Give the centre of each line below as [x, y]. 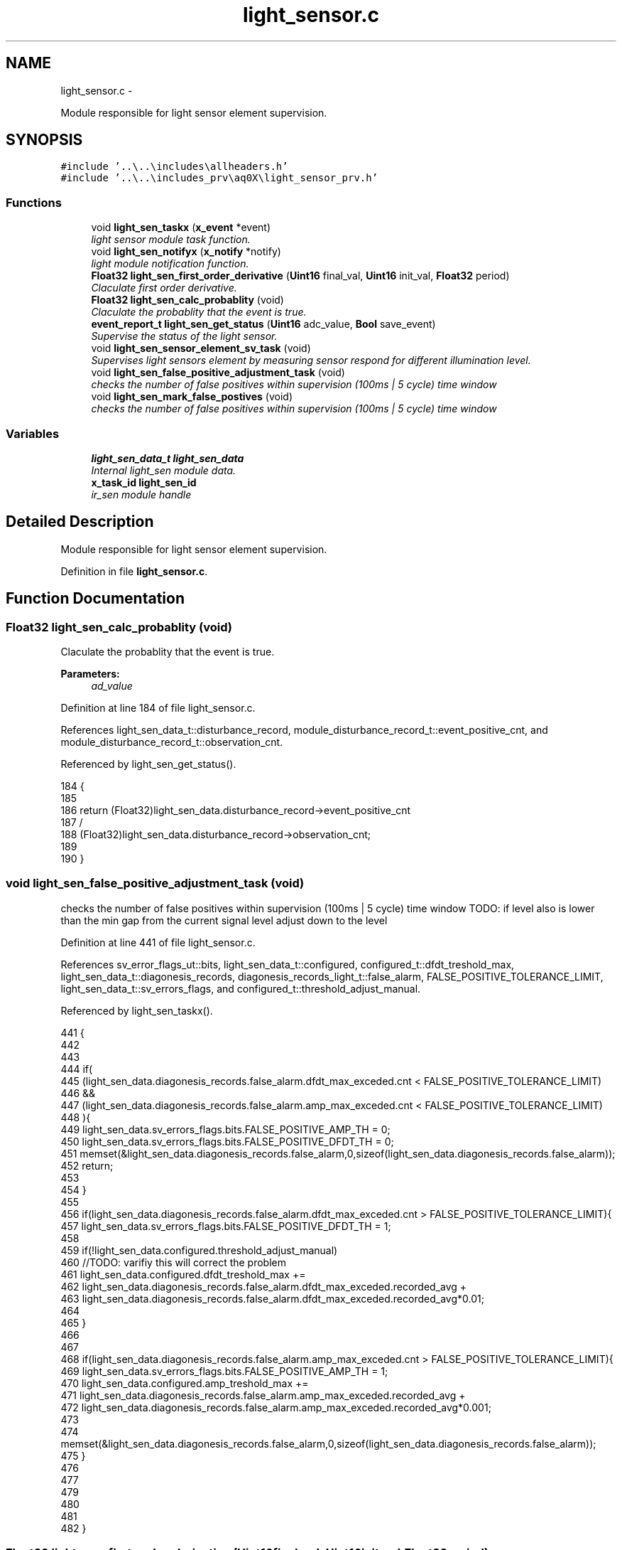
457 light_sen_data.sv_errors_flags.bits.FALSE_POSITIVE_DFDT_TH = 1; [226, 1226]
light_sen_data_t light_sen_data [168, 458]
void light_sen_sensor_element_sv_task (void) [201, 348]
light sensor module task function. [171, 240]
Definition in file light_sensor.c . [134, 571]
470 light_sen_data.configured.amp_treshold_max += [185, 1383]
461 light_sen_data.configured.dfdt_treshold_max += [183, 1274]
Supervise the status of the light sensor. [184, 336]
